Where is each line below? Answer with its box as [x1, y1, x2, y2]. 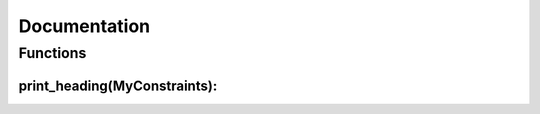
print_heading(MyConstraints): [18, 77, 218, 94]
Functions [18, 44, 87, 62]
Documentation [18, 15, 151, 37]
